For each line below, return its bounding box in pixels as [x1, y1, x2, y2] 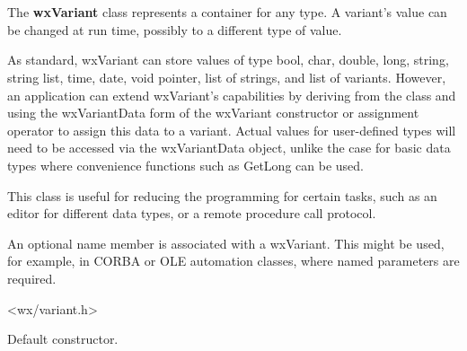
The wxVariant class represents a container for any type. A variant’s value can [7, 3, 447, 22]
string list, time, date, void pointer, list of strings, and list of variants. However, [7, 67, 446, 86]
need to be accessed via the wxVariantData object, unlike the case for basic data [7, 138, 451, 157]
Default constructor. [7, 329, 119, 348]
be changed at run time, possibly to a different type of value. [7, 20, 342, 39]
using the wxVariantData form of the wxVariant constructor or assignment [7, 103, 419, 122]
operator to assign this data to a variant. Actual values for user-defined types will [7, 120, 456, 139]
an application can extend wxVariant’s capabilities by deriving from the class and [7, 85, 456, 104]
